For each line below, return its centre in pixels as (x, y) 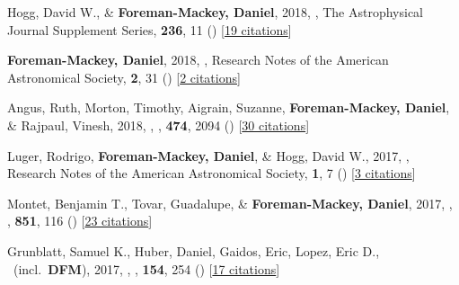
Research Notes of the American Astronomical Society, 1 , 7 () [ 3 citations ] (212, 173)
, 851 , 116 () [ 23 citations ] (80, 221)
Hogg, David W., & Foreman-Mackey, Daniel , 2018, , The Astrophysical (216, 12)
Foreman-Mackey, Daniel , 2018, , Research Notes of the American (198, 60)
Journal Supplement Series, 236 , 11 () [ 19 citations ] (150, 29)
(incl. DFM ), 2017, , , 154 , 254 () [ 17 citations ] (146, 268)
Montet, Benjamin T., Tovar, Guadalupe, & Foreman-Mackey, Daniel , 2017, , (230, 203)
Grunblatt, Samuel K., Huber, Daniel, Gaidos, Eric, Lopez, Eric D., (194, 250)
